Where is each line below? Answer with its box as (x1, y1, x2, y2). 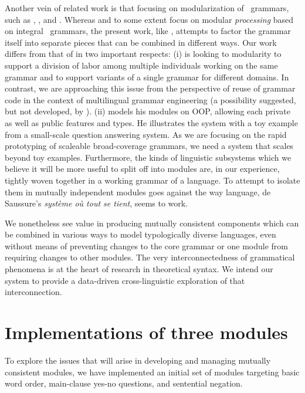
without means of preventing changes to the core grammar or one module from (5, 239, 288, 252)
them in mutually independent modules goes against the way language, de (5, 185, 271, 198)
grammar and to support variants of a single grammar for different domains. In (5, 70, 289, 83)
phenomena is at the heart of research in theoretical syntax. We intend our (5, 263, 273, 275)
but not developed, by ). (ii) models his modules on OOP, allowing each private (5, 105, 291, 117)
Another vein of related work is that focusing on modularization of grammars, (5, 2, 289, 13)
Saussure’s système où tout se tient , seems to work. (5, 197, 188, 209)
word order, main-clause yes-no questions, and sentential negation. (5, 377, 243, 389)
